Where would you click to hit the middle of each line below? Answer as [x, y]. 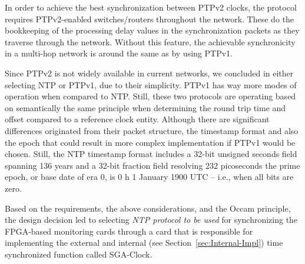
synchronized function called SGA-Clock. [79, 254]
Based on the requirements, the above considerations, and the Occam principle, [148, 208]
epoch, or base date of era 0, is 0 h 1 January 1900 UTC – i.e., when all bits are [149, 177]
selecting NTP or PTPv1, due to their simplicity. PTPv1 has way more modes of [151, 84]
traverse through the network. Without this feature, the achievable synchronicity [150, 41]
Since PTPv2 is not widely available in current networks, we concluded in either [149, 73]
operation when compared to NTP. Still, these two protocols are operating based [150, 96]
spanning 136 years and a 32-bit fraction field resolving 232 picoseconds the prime [152, 165]
